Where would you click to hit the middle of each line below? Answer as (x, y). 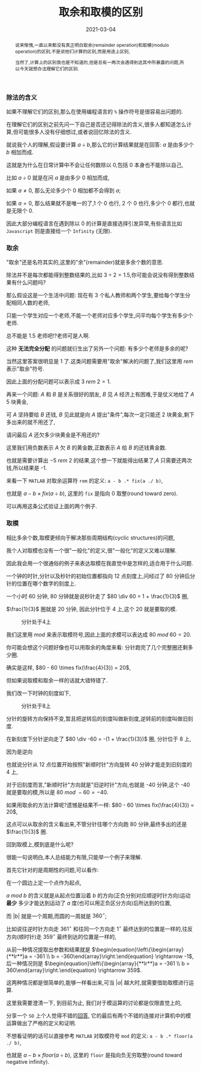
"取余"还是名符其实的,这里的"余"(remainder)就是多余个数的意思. (85, 262)
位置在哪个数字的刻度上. (46, 583)
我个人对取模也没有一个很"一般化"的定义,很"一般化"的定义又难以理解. (91, 550)
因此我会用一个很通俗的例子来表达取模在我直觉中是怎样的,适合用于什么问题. (100, 563)
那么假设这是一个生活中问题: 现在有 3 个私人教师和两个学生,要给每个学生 (96, 296)
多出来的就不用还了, (31, 422)
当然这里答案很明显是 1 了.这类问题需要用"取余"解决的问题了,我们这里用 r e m (100, 362)
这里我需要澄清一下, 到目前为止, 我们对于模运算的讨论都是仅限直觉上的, (94, 1003)
